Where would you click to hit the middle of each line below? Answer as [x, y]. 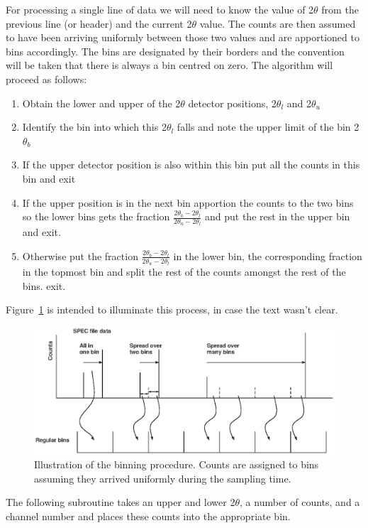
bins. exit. [44, 285]
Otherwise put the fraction [80, 255]
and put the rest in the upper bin [277, 216]
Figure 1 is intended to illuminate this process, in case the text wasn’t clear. [172, 309]
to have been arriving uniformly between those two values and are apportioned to [183, 37]
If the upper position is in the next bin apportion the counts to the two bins [188, 202]
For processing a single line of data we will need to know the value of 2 [160, 9]
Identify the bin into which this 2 [94, 127]
